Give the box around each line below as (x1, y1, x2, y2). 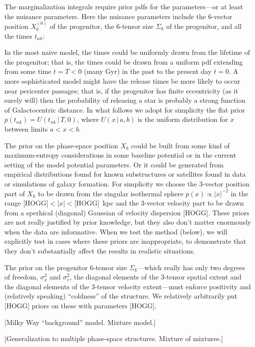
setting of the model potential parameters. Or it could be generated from (4, 159, 224, 169)
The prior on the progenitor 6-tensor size (4, 262, 127, 272)
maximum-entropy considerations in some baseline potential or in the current (4, 150, 236, 160)
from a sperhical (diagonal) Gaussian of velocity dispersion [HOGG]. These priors (4, 207, 250, 217)
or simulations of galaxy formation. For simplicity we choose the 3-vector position (4, 178, 250, 188)
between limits (4, 123, 48, 134)
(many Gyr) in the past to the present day (84, 66, 212, 76)
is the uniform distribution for (137, 114, 228, 124)
